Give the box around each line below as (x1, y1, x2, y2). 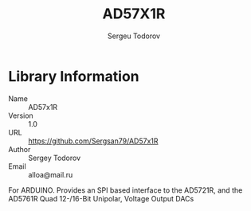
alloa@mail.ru (28, 170, 73, 179)
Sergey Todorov (28, 153, 81, 162)
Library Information (8, 67, 139, 85)
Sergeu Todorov (107, 31, 161, 41)
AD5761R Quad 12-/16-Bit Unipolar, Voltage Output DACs (8, 193, 194, 203)
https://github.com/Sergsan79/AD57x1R (28, 136, 159, 146)
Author (8, 144, 31, 154)
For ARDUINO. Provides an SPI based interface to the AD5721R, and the (8, 185, 243, 195)
